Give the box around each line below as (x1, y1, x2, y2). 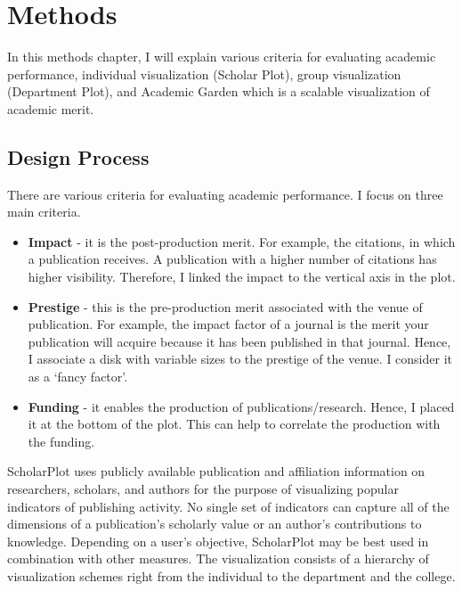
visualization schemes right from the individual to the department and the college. (7, 566, 456, 585)
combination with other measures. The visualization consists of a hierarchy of (7, 549, 429, 568)
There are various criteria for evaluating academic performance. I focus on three (7, 185, 443, 203)
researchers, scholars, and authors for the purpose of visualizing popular (7, 480, 399, 498)
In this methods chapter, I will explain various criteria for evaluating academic (7, 47, 436, 66)
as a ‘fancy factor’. (28, 367, 128, 386)
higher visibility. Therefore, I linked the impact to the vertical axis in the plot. (28, 267, 456, 286)
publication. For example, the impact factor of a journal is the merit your (28, 315, 429, 333)
